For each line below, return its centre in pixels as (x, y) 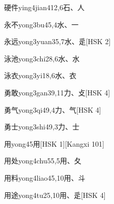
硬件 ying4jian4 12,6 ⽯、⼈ (44, 7)
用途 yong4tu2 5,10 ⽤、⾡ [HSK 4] (55, 195)
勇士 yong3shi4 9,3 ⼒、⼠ (42, 127)
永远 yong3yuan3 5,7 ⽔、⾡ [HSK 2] (58, 41)
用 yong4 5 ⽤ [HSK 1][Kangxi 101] (54, 143)
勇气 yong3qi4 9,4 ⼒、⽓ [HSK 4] (53, 109)
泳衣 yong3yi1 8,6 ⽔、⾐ (40, 75)
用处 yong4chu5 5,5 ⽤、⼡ (43, 161)
